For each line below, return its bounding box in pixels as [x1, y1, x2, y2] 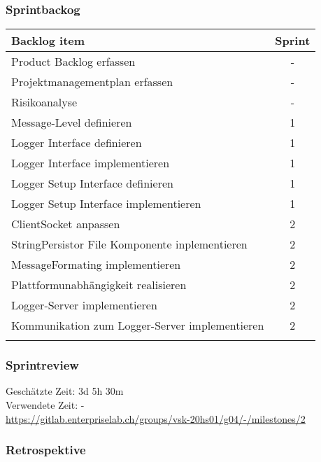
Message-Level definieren [11, 114, 132, 131]
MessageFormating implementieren [11, 256, 181, 273]
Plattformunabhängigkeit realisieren [11, 276, 187, 293]
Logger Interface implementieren [11, 155, 170, 171]
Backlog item [11, 32, 85, 49]
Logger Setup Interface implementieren [11, 195, 201, 212]
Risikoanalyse [11, 94, 78, 111]
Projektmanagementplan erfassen [11, 73, 173, 90]
